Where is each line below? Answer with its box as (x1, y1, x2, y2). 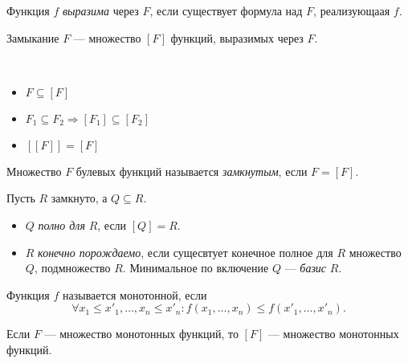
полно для (38, 216, 85, 233)
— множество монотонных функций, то (44, 325, 239, 342)
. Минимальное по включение (122, 259, 269, 276)
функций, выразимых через (170, 29, 304, 46)
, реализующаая (313, 2, 390, 18)
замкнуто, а (51, 190, 108, 206)
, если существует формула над (149, 2, 303, 18)
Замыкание (6, 29, 59, 46)
